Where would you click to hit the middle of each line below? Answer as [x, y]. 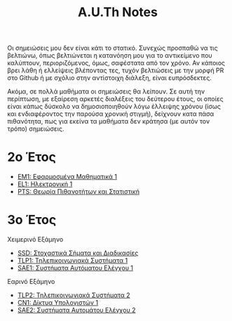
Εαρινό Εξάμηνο [31, 282]
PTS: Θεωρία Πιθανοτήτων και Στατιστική [79, 192]
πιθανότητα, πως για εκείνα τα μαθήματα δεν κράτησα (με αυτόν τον [109, 122]
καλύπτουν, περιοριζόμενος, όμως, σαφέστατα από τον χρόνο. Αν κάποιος [116, 63]
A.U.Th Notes [118, 12]
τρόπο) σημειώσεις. [36, 129]
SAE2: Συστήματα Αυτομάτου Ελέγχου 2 [76, 310]
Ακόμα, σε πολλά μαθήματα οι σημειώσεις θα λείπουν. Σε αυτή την [106, 91]
